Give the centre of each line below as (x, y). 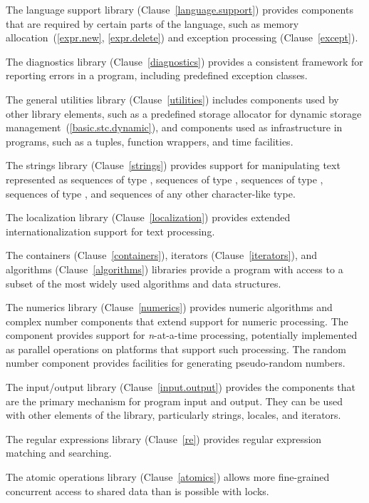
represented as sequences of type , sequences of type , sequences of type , (165, 179)
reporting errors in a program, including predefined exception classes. (157, 75)
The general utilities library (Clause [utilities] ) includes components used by (172, 99)
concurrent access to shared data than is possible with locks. (137, 491)
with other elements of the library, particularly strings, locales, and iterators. (173, 415)
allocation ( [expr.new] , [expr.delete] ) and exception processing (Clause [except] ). (182, 37)
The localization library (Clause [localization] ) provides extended (148, 217)
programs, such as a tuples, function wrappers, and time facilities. (150, 141)
